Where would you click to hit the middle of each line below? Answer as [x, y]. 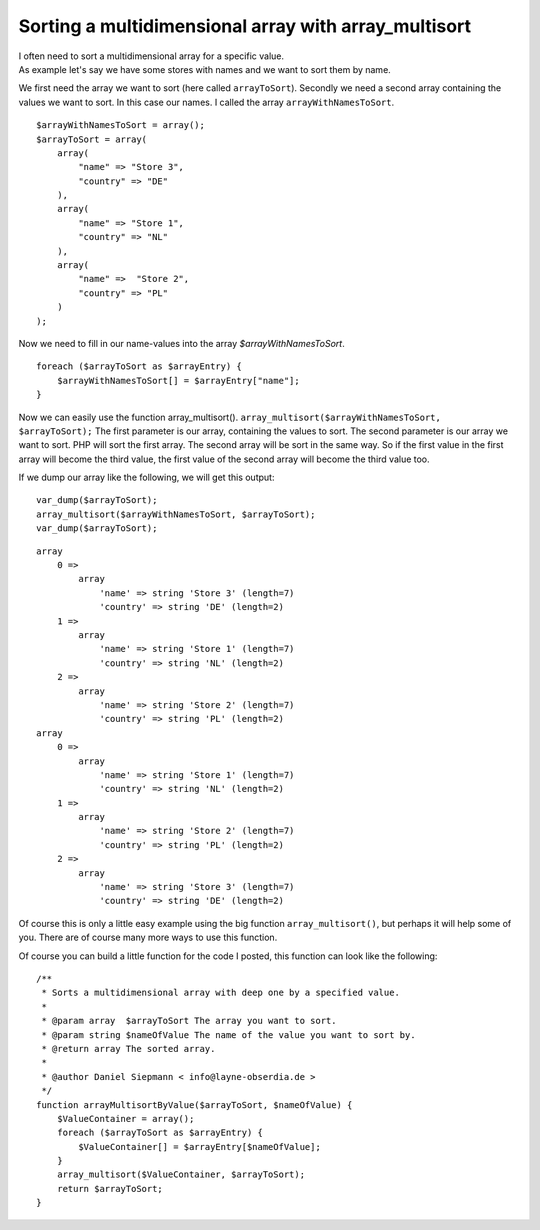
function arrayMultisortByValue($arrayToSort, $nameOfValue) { [194, 1104]
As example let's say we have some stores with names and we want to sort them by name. [205, 69]
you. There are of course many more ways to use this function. [148, 937]
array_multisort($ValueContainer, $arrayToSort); [180, 1174]
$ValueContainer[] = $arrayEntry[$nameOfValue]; [200, 1146]
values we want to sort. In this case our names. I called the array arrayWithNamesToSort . [206, 102]
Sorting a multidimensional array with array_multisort [245, 26]
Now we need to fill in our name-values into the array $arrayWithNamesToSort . [181, 343]
